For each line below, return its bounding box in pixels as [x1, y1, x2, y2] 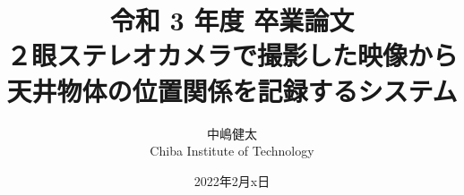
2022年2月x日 [193, 171, 271, 190]
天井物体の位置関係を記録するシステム [6, 72, 458, 108]
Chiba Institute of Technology [150, 141, 314, 160]
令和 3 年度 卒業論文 [109, 2, 355, 38]
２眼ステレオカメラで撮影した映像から [6, 37, 459, 73]
